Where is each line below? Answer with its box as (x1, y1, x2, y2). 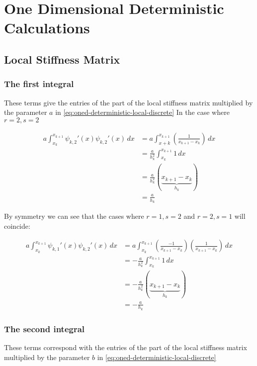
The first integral (4, 78, 74, 90)
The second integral (4, 322, 85, 335)
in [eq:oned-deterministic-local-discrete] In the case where (55, 107, 230, 117)
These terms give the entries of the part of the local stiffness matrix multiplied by (4, 97, 253, 107)
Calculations (4, 17, 90, 38)
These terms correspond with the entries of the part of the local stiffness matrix (4, 342, 247, 353)
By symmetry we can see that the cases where (4, 211, 144, 221)
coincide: (4, 220, 30, 231)
